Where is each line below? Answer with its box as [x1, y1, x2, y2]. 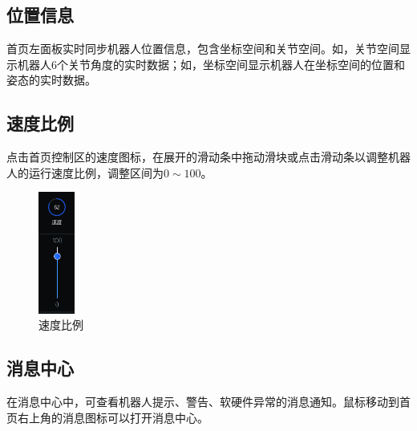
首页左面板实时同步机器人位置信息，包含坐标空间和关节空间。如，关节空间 [6, 40, 399, 57]
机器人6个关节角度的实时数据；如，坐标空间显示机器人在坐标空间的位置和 [17, 55, 405, 72]
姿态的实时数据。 [6, 71, 96, 88]
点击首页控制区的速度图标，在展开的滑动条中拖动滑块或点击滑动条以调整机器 [6, 148, 411, 165]
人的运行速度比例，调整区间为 [6, 164, 164, 181]
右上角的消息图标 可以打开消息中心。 [17, 409, 208, 425]
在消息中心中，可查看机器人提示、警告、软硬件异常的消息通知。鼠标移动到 [6, 392, 399, 409]
